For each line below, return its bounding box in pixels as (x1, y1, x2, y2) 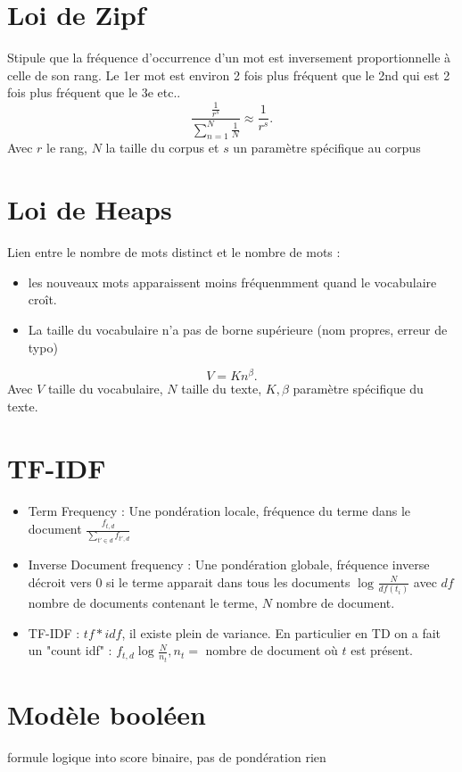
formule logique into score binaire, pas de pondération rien (7, 748, 326, 766)
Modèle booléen (7, 696, 206, 733)
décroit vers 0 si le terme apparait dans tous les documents (28, 572, 351, 591)
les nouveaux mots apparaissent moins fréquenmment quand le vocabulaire (28, 272, 437, 291)
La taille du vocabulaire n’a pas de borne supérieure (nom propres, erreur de (28, 320, 448, 338)
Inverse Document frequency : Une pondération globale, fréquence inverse (28, 555, 430, 574)
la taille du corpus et (105, 138, 219, 157)
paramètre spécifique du (293, 379, 424, 398)
